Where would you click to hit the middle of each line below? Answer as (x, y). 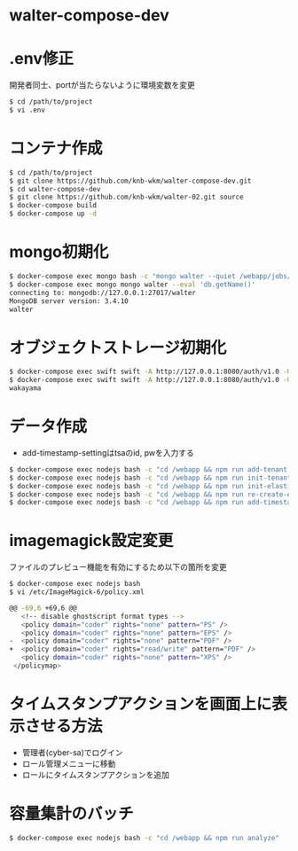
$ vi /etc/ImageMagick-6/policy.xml (77, 592)
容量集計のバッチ (72, 814)
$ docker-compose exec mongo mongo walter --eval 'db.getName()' (132, 285)
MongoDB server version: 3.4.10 (69, 301)
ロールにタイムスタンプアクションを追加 (96, 774)
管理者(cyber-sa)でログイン (72, 752)
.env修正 (41, 59)
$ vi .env (27, 110)
